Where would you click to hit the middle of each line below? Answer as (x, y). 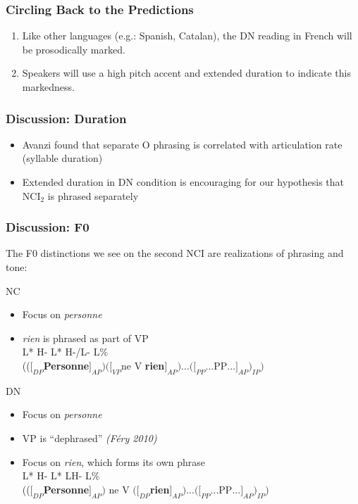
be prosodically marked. (74, 49)
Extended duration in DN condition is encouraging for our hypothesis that (183, 182)
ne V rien (143, 365)
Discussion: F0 (48, 227)
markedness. (48, 87)
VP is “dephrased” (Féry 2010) (89, 437)
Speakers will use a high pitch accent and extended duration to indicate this (187, 73)
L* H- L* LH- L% (61, 475)
